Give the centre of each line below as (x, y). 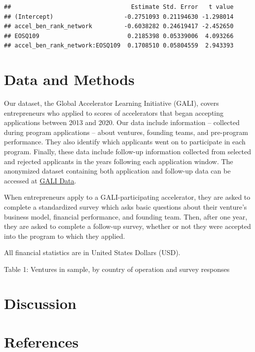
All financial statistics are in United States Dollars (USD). (92, 252)
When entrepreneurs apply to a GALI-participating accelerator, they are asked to (127, 197)
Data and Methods (69, 79)
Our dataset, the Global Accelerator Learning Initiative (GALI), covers (111, 103)
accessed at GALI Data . (40, 180)
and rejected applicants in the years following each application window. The (119, 161)
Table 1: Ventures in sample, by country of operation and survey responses (117, 269)
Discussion (40, 303)
